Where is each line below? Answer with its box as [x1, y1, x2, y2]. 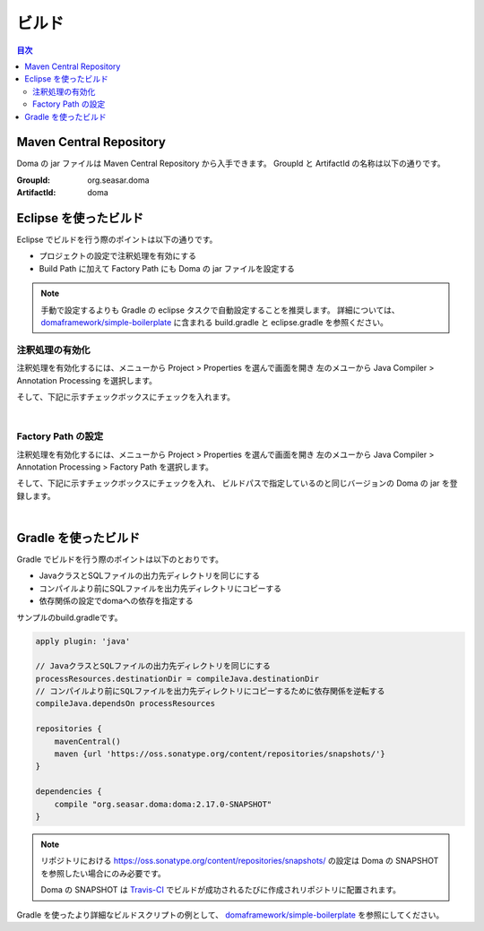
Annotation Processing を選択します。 [16, 375, 157, 385]
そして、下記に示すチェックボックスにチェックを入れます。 [16, 391, 236, 402]
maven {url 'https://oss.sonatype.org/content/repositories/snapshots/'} [54, 749, 385, 759]
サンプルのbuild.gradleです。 [16, 612, 123, 623]
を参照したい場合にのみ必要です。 [40, 867, 166, 878]
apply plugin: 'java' [35, 636, 131, 646]
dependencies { [35, 787, 102, 797]
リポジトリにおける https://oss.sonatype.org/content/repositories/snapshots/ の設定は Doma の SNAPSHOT [40, 856, 439, 866]
